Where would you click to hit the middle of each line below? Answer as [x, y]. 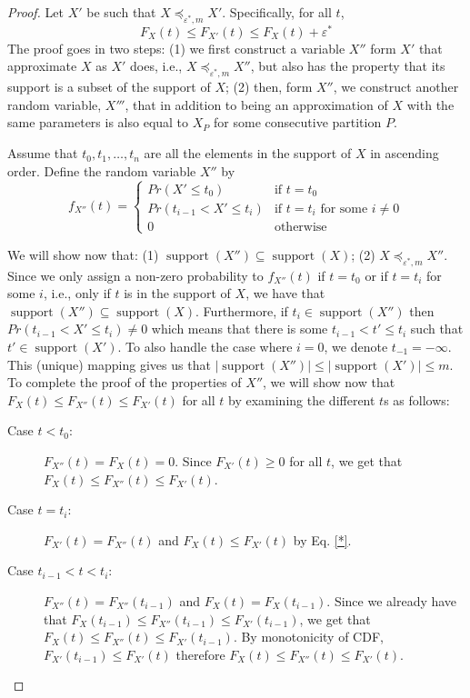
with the [430, 104]
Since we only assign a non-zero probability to [135, 275]
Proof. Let [35, 12]
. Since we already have [392, 600]
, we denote [356, 346]
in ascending [405, 153]
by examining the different [302, 399]
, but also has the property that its [348, 66]
